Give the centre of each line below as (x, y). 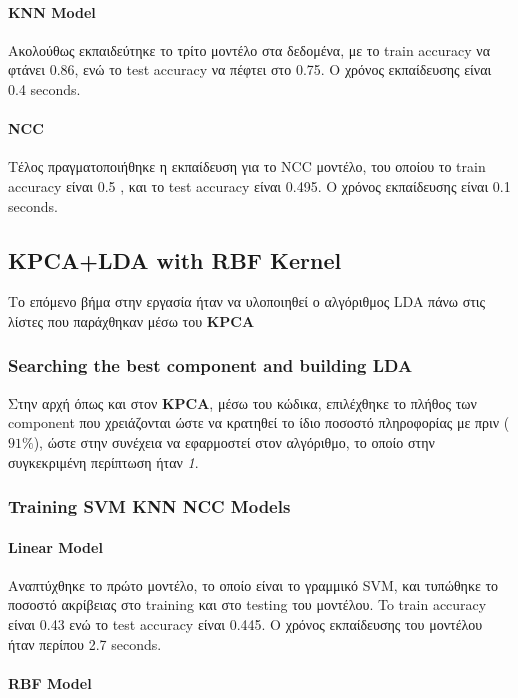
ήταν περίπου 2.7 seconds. (85, 643)
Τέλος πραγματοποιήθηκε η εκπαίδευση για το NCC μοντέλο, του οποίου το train (247, 166)
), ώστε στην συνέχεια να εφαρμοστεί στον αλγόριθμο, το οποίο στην (234, 441)
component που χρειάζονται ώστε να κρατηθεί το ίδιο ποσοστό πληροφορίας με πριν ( (259, 422)
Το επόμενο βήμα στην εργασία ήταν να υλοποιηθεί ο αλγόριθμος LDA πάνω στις (247, 301)
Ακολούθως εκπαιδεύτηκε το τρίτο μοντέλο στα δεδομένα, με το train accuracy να (249, 49)
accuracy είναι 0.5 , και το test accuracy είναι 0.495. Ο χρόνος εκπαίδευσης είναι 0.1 (259, 185)
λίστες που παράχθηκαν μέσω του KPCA (131, 320)
